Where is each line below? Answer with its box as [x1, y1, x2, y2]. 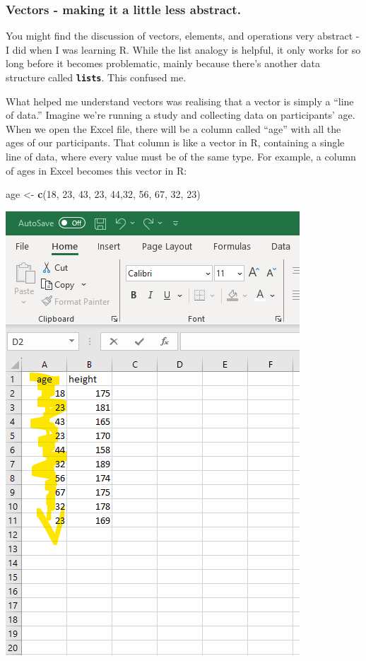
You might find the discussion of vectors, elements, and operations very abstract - [6, 28, 360, 43]
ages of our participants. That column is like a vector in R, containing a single [6, 135, 345, 150]
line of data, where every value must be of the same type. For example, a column [6, 149, 356, 164]
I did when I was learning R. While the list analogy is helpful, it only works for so [6, 42, 361, 57]
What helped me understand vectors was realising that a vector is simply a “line [6, 93, 354, 108]
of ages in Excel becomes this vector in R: [6, 163, 187, 177]
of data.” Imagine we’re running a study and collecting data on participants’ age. [6, 107, 355, 122]
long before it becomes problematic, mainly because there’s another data [6, 56, 320, 71]
